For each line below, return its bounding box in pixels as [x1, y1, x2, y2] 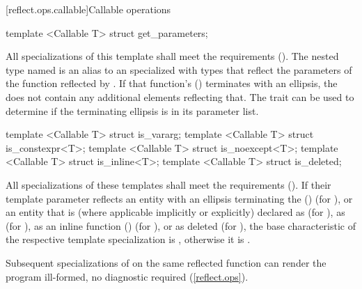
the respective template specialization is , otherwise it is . [6, 232, 251, 247]
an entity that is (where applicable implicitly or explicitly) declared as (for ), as [6, 205, 345, 219]
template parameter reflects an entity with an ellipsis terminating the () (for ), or [6, 191, 353, 205]
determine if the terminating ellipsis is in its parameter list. [6, 103, 259, 118]
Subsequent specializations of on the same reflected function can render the [6, 255, 326, 270]
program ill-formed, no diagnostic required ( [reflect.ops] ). [6, 269, 249, 283]
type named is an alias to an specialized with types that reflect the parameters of [6, 62, 352, 77]
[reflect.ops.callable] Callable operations [6, 2, 171, 16]
